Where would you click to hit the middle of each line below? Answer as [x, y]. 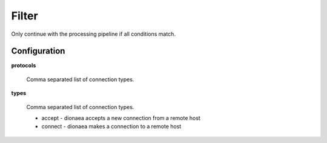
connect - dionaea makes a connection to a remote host [111, 127]
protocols [24, 65]
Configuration [38, 51]
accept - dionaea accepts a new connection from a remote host [121, 118]
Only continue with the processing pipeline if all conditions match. [93, 34]
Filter [25, 16]
